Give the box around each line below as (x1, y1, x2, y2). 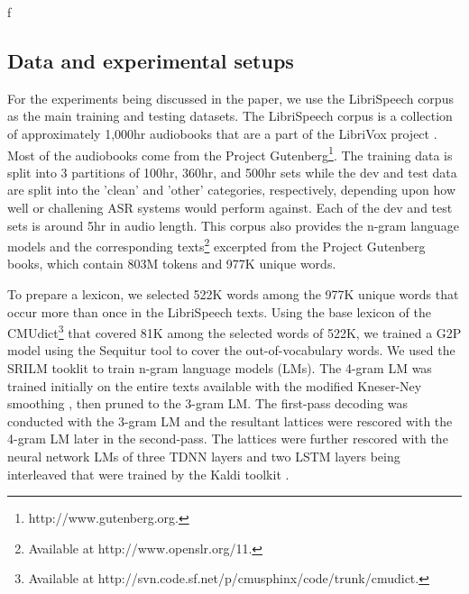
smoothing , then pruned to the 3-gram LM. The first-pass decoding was (7, 394, 409, 413)
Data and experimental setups (7, 46, 294, 74)
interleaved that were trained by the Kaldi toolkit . (7, 464, 290, 483)
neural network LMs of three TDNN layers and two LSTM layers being (7, 447, 400, 466)
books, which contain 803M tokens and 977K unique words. (7, 254, 336, 273)
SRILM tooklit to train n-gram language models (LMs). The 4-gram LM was (7, 359, 432, 378)
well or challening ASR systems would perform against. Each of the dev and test (7, 198, 453, 217)
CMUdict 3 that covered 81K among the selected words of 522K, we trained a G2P (7, 321, 462, 342)
